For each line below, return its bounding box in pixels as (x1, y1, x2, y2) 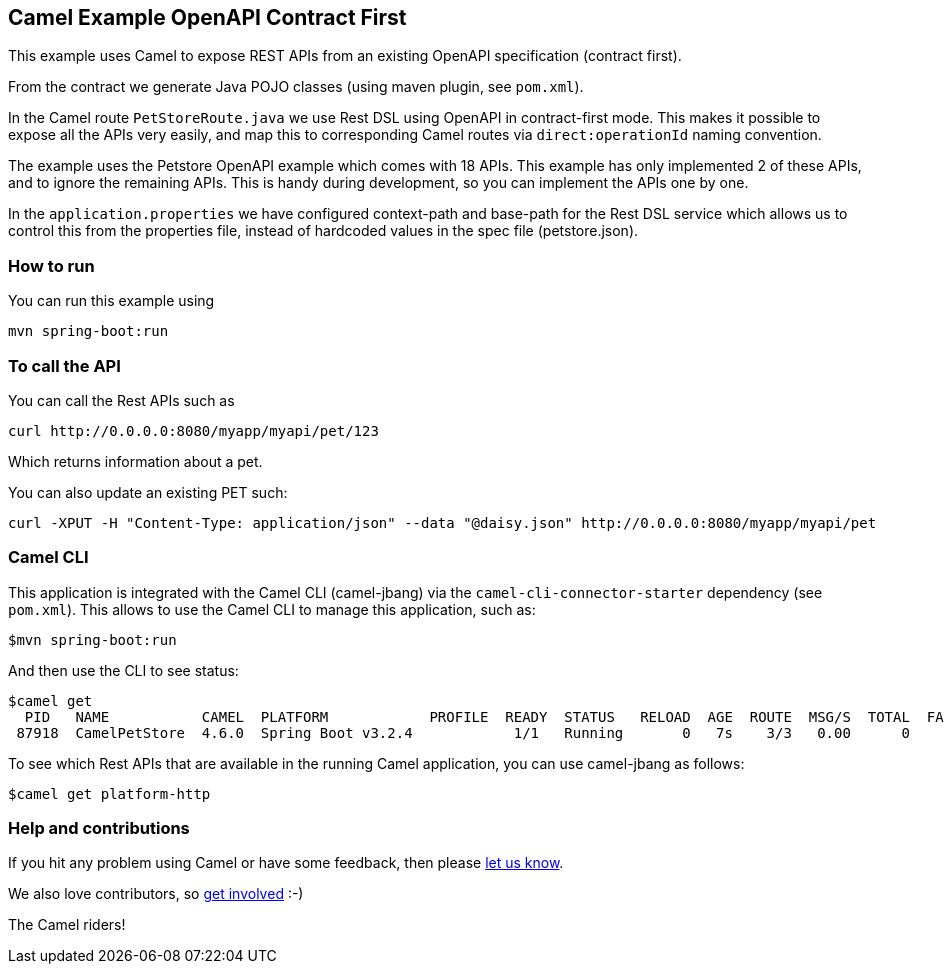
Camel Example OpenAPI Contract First (8, 5, 407, 30)
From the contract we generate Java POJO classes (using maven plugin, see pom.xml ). (8, 78, 584, 96)
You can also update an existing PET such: (8, 483, 288, 501)
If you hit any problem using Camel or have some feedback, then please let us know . (8, 854, 564, 872)
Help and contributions (8, 818, 190, 839)
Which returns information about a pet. (8, 452, 263, 470)
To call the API (8, 355, 121, 376)
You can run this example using (8, 292, 215, 310)
